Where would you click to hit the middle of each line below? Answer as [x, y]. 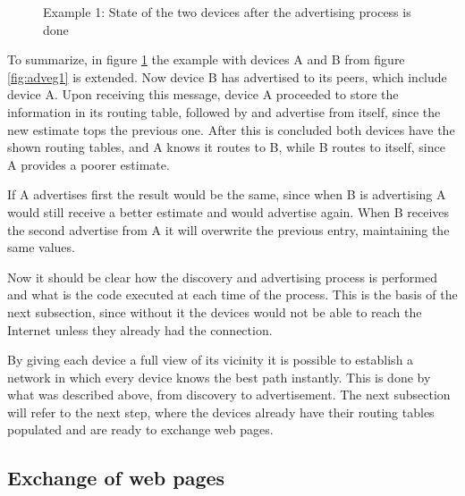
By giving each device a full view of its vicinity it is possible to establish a [211, 360]
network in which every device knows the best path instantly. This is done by [219, 377]
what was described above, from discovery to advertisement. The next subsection [229, 395]
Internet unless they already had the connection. [140, 329]
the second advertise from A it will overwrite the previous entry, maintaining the [228, 229]
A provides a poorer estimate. [89, 164]
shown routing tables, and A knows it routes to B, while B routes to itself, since [226, 147]
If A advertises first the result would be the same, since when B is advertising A [227, 194]
